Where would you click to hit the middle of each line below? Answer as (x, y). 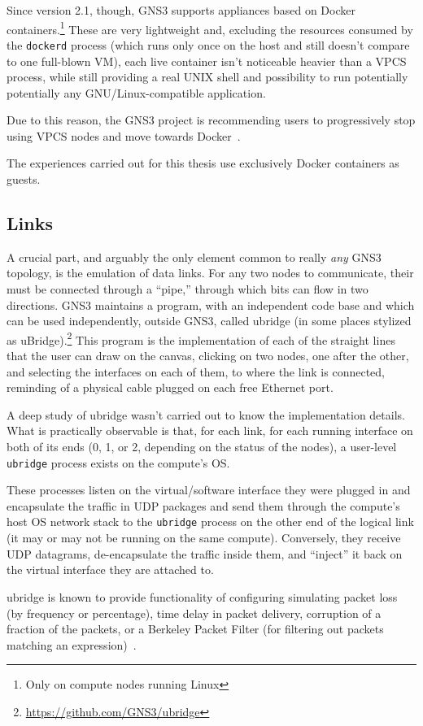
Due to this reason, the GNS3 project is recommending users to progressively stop (211, 120)
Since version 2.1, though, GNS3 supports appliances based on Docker (181, 10)
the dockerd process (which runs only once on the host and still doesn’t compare (208, 44)
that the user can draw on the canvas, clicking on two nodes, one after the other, (208, 356)
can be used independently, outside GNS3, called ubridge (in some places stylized (209, 321)
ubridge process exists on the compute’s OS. (118, 462)
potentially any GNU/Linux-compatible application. (136, 92)
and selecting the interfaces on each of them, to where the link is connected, (196, 371)
